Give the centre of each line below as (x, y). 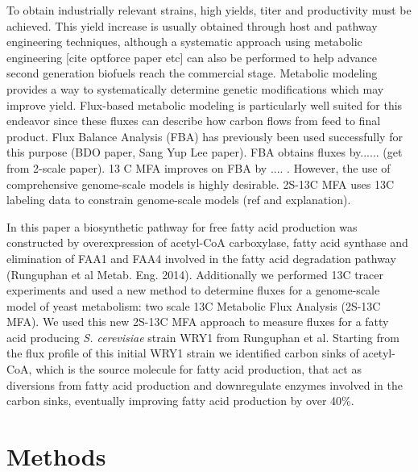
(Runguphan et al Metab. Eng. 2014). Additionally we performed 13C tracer (195, 274)
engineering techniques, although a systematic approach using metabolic (184, 42)
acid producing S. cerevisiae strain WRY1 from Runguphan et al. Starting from (203, 337)
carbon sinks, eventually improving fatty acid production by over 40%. (180, 401)
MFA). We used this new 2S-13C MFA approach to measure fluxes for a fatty (198, 322)
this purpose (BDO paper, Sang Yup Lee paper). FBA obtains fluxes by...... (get (205, 152)
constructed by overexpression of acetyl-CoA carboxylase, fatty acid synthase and (207, 242)
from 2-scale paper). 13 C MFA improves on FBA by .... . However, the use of (199, 167)
